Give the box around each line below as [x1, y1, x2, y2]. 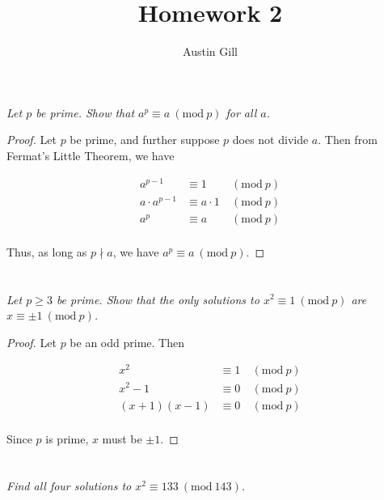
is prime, [45, 430, 89, 447]
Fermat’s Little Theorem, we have [6, 146, 175, 163]
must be [102, 430, 142, 447]
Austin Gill [183, 43, 238, 60]
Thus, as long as [6, 243, 87, 260]
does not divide [232, 131, 309, 148]
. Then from [318, 131, 378, 148]
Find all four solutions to [6, 477, 132, 494]
